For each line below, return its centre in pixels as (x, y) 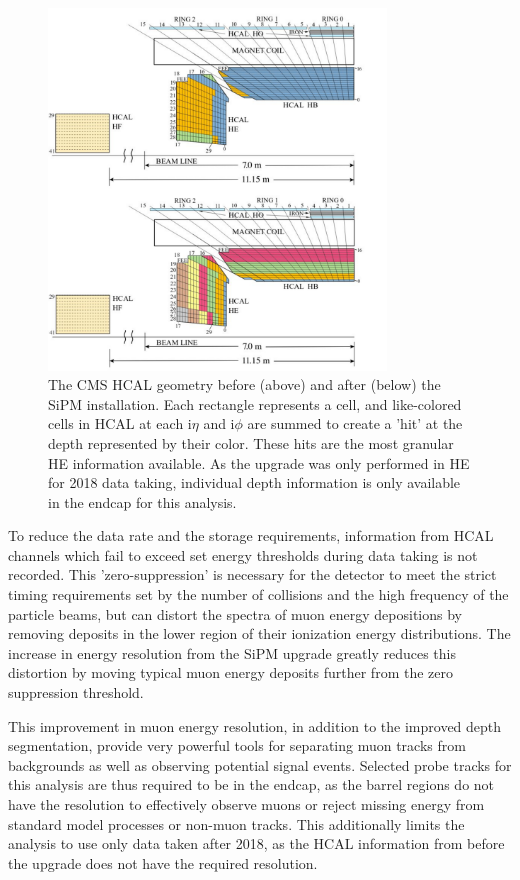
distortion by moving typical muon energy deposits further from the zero (230, 672)
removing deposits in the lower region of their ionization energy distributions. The (259, 633)
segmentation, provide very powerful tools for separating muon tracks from (237, 745)
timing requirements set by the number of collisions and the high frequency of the (258, 594)
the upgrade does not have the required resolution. (163, 862)
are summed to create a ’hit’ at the (355, 423)
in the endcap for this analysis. (142, 501)
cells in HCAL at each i (120, 423)
